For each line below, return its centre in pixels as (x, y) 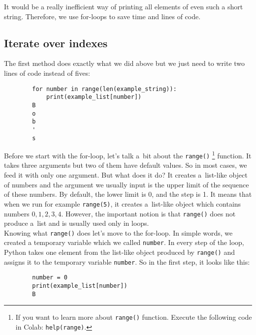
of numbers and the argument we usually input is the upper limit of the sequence (127, 184)
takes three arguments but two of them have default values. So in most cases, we (126, 165)
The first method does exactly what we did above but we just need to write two (125, 63)
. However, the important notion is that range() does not (148, 213)
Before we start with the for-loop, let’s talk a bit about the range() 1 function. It (128, 155)
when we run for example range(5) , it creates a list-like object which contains (123, 203)
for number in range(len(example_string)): (104, 89)
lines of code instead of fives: (47, 73)
